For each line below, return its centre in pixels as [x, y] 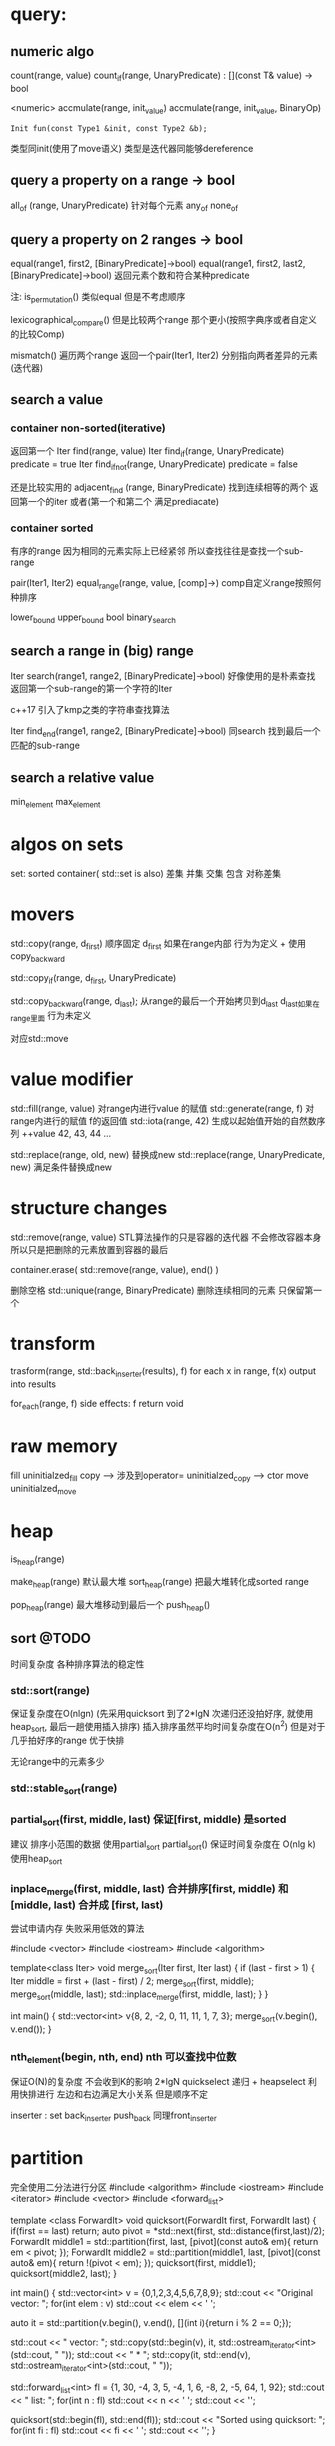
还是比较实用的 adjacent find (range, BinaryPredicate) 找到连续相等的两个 [159, 488]
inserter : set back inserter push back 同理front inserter [113, 2116]
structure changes [89, 1207]
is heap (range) [37, 1560]
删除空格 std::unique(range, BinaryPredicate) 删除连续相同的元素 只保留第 [162, 1290]
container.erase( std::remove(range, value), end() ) [115, 1269]
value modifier [72, 1079]
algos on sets [67, 844]
